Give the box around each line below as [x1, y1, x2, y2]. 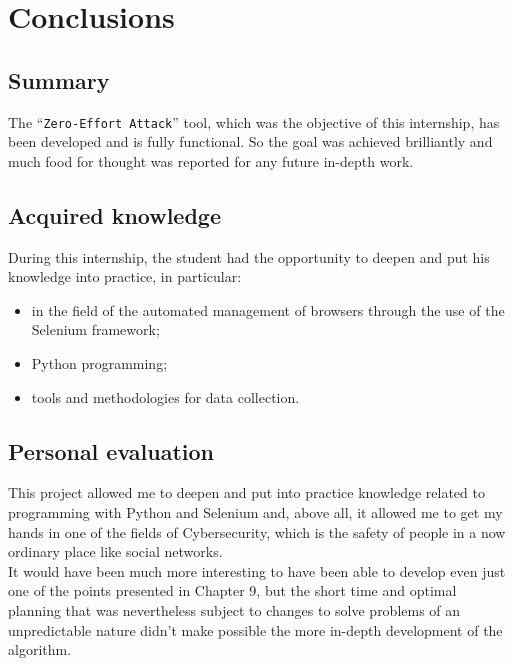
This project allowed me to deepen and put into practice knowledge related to [8, 482, 485, 503]
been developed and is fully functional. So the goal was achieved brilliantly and [8, 131, 493, 152]
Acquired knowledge [8, 199, 222, 230]
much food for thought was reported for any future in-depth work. [8, 150, 414, 171]
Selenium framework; [31, 319, 160, 340]
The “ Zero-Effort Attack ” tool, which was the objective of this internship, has [8, 111, 500, 132]
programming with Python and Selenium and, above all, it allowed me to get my [8, 501, 503, 522]
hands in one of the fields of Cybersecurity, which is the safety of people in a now [8, 521, 506, 542]
